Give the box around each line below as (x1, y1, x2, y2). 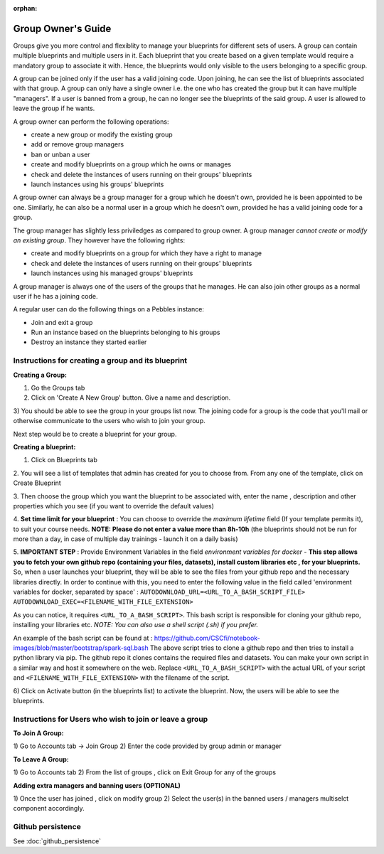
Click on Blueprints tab (31, 456, 97, 464)
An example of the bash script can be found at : (13, 634, 153, 642)
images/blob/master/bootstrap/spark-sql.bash (13, 644, 149, 652)
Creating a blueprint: (13, 442, 76, 451)
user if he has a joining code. (13, 292, 98, 300)
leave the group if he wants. (13, 104, 95, 113)
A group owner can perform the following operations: (13, 117, 169, 126)
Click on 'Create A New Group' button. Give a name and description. (31, 393, 231, 402)
